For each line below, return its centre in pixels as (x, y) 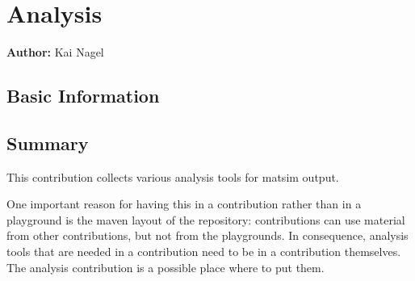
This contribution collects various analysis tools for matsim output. (173, 176)
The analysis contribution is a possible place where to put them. (166, 267)
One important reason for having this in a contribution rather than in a (184, 204)
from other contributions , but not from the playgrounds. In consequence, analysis (207, 235)
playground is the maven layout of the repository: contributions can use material (206, 219)
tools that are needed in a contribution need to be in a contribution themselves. (204, 252)
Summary (48, 143)
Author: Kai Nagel (55, 52)
